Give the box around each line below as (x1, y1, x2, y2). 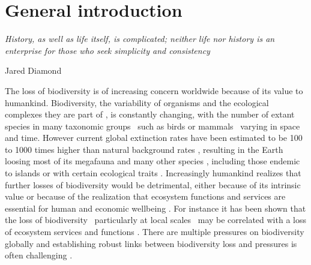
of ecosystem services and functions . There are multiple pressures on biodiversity (5, 225, 304, 238)
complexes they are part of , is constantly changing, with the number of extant (5, 108, 295, 121)
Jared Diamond (5, 64, 62, 77)
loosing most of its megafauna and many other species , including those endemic (5, 155, 300, 167)
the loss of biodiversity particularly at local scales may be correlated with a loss (5, 213, 306, 226)
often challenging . (5, 249, 73, 261)
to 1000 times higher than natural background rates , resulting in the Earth (5, 143, 283, 155)
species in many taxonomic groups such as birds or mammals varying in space (5, 119, 300, 132)
